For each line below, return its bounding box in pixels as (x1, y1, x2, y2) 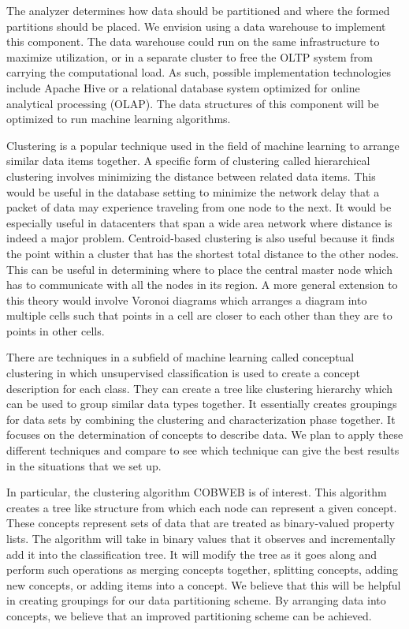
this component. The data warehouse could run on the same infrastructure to (6, 33, 380, 50)
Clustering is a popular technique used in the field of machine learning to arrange (6, 137, 400, 153)
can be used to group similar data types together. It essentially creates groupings (6, 395, 397, 412)
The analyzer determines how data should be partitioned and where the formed (6, 2, 390, 18)
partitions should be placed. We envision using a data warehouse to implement (6, 17, 386, 34)
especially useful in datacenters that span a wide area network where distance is (6, 214, 392, 230)
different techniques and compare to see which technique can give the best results (6, 442, 400, 459)
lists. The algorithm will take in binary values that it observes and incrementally (6, 530, 396, 546)
